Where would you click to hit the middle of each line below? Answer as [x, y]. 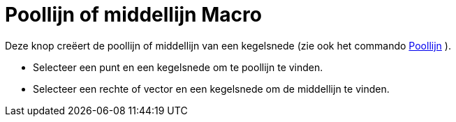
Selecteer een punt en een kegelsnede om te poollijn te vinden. [178, 67]
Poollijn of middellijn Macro [133, 15]
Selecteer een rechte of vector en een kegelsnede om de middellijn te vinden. [211, 89]
